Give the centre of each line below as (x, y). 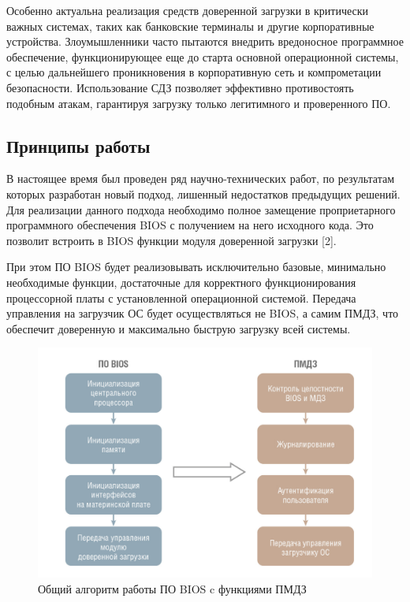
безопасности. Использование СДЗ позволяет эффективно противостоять (180, 87)
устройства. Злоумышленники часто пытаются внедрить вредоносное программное (205, 41)
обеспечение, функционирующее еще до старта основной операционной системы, (203, 56)
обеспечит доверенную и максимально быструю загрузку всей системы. (179, 328)
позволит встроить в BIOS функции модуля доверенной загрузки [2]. (171, 240)
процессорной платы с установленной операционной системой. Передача (181, 297)
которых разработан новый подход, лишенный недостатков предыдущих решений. (203, 193)
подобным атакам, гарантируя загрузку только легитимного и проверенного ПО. (199, 103)
